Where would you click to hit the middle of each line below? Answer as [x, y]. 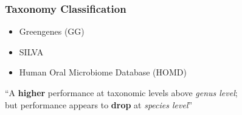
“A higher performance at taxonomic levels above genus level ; [121, 92]
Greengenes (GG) [52, 31]
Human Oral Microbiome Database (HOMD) [103, 72]
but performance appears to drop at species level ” [99, 104]
